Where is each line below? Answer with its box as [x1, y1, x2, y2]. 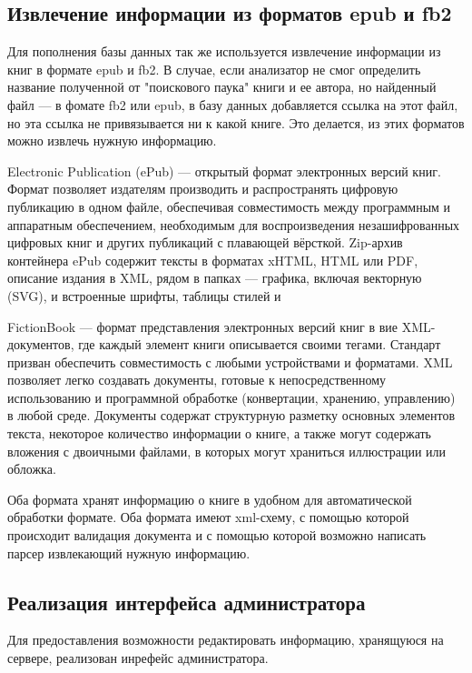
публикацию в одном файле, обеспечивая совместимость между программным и [7, 196, 451, 216]
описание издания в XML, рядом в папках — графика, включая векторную [7, 268, 422, 287]
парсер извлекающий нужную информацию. [7, 543, 251, 562]
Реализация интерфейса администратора [7, 588, 366, 616]
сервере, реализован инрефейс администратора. [7, 648, 269, 668]
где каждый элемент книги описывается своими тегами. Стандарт [78, 335, 441, 354]
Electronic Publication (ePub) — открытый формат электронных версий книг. [7, 161, 441, 180]
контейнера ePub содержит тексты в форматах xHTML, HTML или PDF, [7, 250, 418, 269]
